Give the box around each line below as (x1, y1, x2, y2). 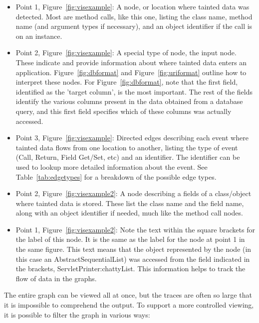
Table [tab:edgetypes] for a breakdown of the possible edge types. (15, 171, 217, 182)
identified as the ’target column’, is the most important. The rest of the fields (15, 86, 253, 97)
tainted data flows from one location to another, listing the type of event (15, 142, 238, 152)
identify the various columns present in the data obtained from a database (15, 96, 243, 107)
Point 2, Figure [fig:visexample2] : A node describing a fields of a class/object (15, 188, 252, 199)
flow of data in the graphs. (15, 273, 97, 283)
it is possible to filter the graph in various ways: (4, 309, 150, 320)
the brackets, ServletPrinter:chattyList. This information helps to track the (15, 263, 246, 274)
